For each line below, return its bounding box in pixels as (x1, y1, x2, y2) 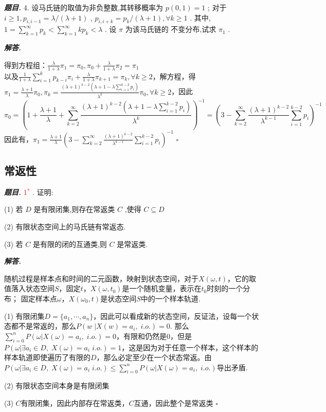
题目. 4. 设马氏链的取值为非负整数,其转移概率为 (4, 2, 164, 12)
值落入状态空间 (4, 283, 55, 294)
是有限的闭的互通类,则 (32, 238, 107, 249)
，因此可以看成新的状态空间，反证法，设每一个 (93, 310, 252, 321)
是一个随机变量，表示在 (122, 283, 202, 294)
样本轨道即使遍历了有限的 (4, 352, 90, 363)
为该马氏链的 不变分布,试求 (125, 24, 216, 34)
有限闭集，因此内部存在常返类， (21, 398, 129, 408)
